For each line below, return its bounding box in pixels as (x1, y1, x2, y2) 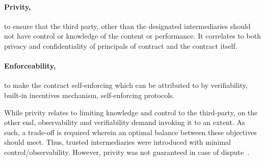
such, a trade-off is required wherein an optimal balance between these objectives (4, 126, 257, 137)
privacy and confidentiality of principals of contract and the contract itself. (4, 40, 237, 51)
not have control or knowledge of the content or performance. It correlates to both (4, 30, 261, 41)
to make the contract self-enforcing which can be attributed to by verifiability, (4, 80, 248, 90)
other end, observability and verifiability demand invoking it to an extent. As (4, 117, 245, 127)
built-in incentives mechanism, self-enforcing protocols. (4, 89, 175, 100)
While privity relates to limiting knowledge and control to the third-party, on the (4, 107, 258, 117)
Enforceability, (4, 60, 56, 71)
